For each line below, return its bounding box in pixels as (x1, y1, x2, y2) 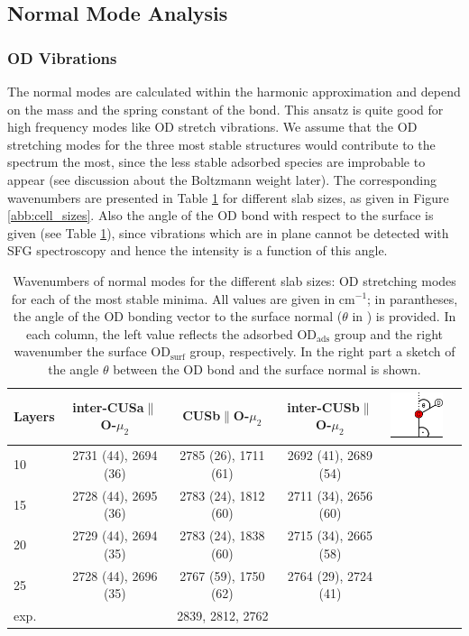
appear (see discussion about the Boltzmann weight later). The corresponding (7, 170, 437, 189)
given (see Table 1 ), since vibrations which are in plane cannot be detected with (7, 223, 449, 242)
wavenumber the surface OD (14, 342, 170, 361)
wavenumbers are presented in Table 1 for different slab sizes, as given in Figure (7, 188, 449, 207)
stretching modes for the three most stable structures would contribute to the (7, 134, 436, 153)
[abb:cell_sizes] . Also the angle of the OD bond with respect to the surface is (7, 206, 434, 225)
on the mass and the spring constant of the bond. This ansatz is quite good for (7, 99, 444, 118)
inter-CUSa (72, 397, 144, 416)
